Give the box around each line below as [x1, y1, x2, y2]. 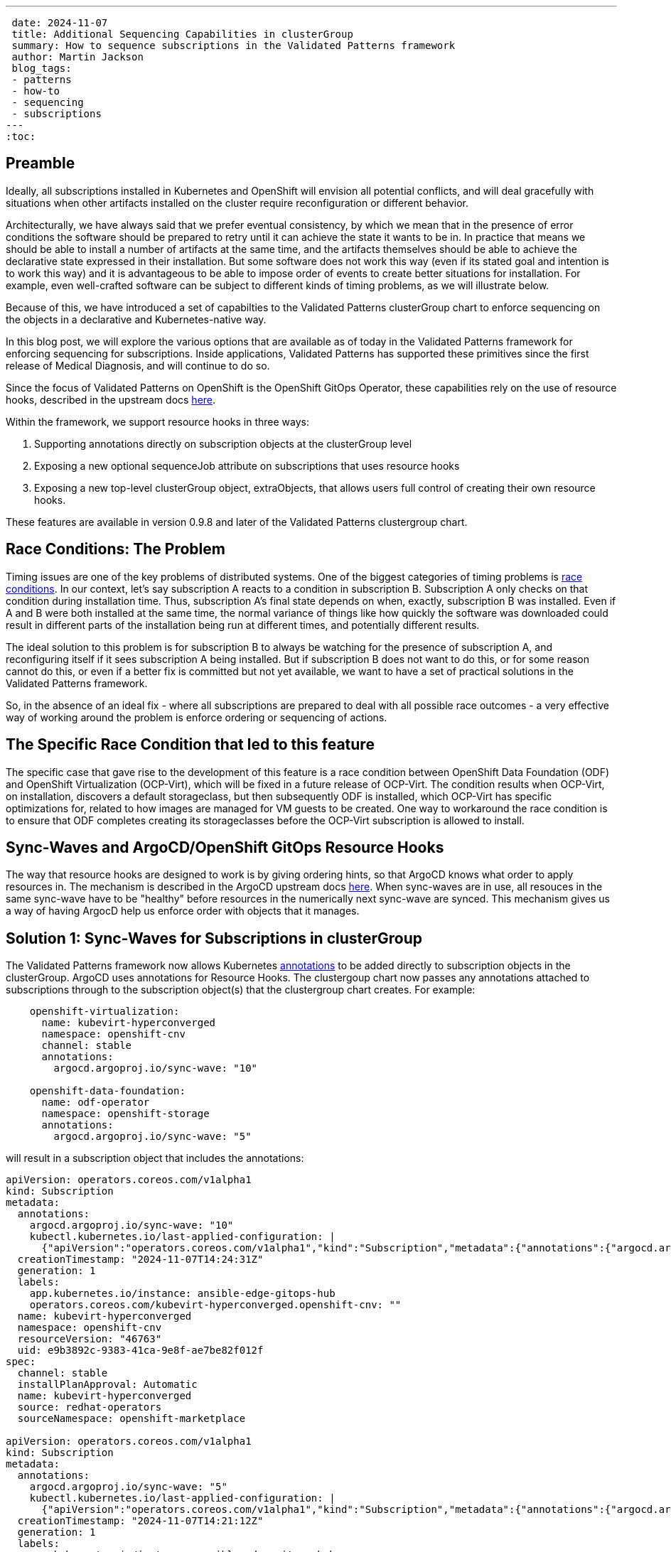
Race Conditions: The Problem [6, 540, 225, 559]
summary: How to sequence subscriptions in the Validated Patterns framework [11, 40, 456, 51]
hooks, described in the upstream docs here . [6, 393, 216, 406]
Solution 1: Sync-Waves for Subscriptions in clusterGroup [6, 929, 423, 947]
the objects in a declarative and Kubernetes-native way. [6, 313, 267, 325]
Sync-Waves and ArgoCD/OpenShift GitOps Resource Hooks [6, 838, 444, 856]
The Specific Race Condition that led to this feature [6, 735, 375, 754]
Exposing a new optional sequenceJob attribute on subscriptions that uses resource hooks [34, 459, 460, 472]
